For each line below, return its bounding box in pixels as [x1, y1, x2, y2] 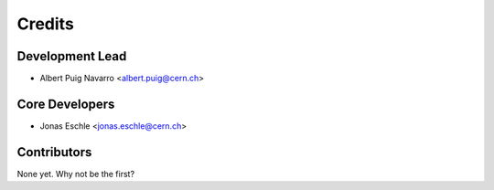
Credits [16, 14, 75, 34]
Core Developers [16, 96, 115, 111]
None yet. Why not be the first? [16, 168, 135, 179]
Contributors [16, 144, 92, 160]
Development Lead [16, 48, 127, 64]
